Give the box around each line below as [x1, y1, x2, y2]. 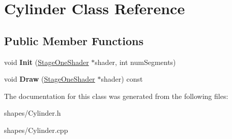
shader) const [101, 74, 143, 84]
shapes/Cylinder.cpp [4, 124, 68, 135]
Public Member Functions [4, 32, 143, 48]
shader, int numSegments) [95, 56, 176, 67]
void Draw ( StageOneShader [4, 74, 95, 84]
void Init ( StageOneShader [4, 56, 89, 67]
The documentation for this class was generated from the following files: [4, 90, 228, 101]
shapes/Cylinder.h [4, 108, 61, 118]
